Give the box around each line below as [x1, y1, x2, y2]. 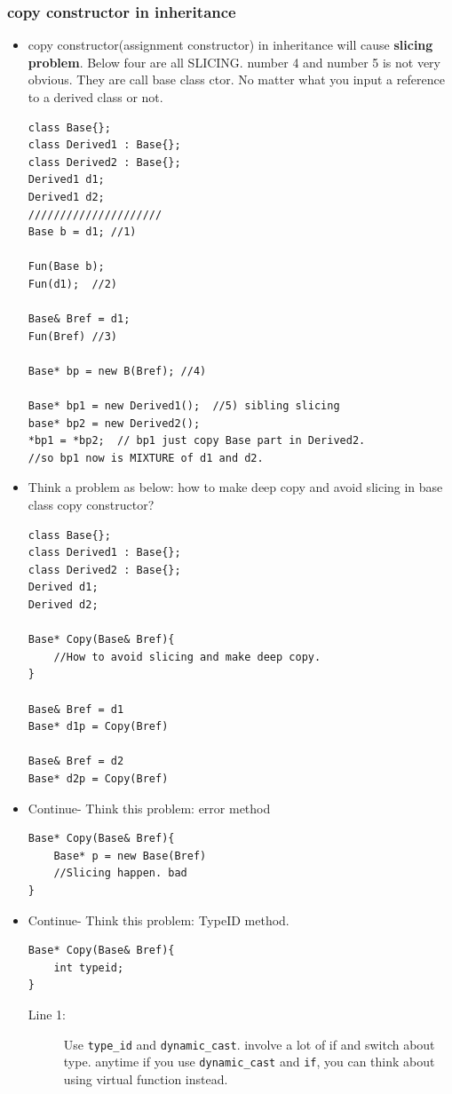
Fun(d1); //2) [28, 277, 118, 290]
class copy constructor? [28, 495, 155, 514]
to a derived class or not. [28, 88, 163, 106]
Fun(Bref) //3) [28, 329, 118, 343]
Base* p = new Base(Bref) [53, 849, 207, 862]
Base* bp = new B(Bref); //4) [28, 364, 207, 377]
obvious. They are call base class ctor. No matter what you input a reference [28, 70, 445, 89]
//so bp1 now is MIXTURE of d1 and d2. [28, 451, 264, 464]
